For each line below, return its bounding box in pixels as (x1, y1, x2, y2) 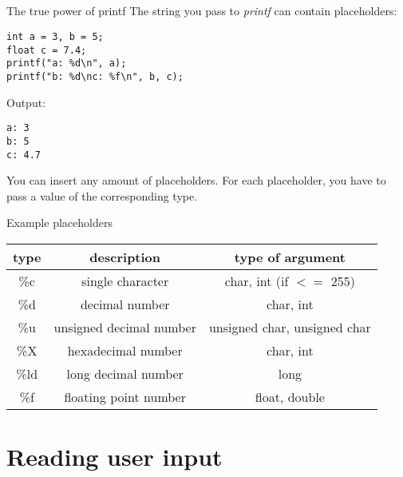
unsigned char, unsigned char (208, 317, 371, 336)
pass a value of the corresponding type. (6, 187, 198, 204)
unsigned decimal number (53, 317, 196, 336)
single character (81, 271, 169, 290)
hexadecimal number (67, 340, 183, 360)
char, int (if (224, 271, 289, 290)
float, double (255, 387, 325, 406)
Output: (6, 93, 46, 110)
